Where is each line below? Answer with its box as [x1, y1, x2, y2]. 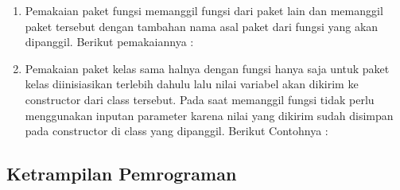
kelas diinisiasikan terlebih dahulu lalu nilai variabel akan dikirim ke [25, 76, 359, 92]
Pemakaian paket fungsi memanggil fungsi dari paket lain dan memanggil [25, 2, 383, 18]
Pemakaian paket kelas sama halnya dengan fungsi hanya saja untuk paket [25, 60, 390, 76]
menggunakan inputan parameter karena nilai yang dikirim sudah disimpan [25, 107, 394, 123]
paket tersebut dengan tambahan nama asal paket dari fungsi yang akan [25, 17, 379, 34]
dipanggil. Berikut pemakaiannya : [25, 33, 194, 50]
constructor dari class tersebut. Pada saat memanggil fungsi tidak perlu [25, 91, 375, 107]
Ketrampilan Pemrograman [6, 161, 237, 186]
